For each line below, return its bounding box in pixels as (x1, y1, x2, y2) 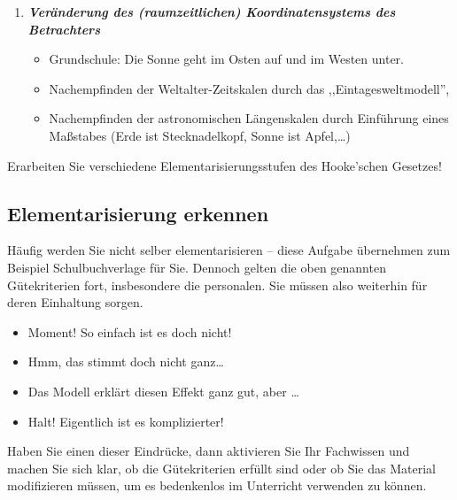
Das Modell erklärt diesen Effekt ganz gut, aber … (27, 381, 299, 400)
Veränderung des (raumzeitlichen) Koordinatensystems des (27, 3, 396, 20)
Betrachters (27, 19, 100, 38)
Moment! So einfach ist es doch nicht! (27, 322, 232, 341)
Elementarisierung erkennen (7, 199, 269, 227)
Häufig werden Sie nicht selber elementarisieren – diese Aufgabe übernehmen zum (7, 241, 451, 259)
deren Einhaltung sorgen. (7, 293, 143, 312)
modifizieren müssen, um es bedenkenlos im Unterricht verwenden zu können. (7, 476, 427, 495)
